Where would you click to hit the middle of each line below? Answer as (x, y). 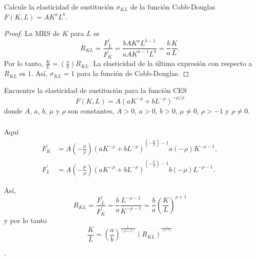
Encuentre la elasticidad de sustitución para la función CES (95, 90)
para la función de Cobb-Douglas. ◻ (133, 73)
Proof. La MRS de (32, 33)
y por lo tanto (25, 220)
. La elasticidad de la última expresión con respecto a (170, 63)
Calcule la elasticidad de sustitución (59, 6)
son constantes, (91, 110)
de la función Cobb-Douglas (173, 6)
